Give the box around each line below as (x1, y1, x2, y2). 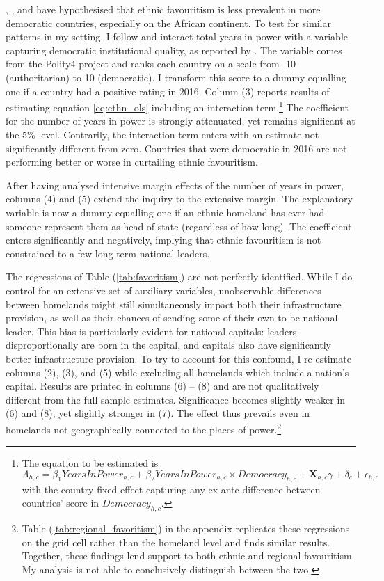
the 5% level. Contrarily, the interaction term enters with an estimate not (6, 127, 319, 141)
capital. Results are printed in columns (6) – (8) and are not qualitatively (6, 379, 319, 393)
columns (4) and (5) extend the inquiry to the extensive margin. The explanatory (6, 191, 353, 206)
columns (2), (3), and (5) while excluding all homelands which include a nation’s (6, 365, 349, 379)
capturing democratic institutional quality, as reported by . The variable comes (6, 42, 342, 57)
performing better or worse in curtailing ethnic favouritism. (6, 154, 258, 169)
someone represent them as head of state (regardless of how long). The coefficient (6, 218, 352, 233)
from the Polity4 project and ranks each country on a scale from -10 (6, 56, 296, 71)
